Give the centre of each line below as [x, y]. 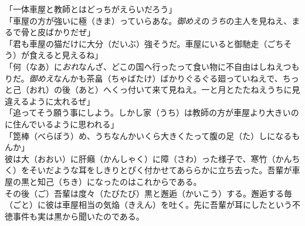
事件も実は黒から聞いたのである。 [78, 216]
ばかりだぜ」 [70, 32]
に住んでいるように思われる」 [62, 124]
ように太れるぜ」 [62, 101]
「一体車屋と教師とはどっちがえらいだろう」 [91, 9]
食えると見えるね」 [66, 55]
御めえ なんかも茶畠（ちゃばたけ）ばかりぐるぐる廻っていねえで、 [156, 78]
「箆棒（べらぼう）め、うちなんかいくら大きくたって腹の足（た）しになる [148, 135]
